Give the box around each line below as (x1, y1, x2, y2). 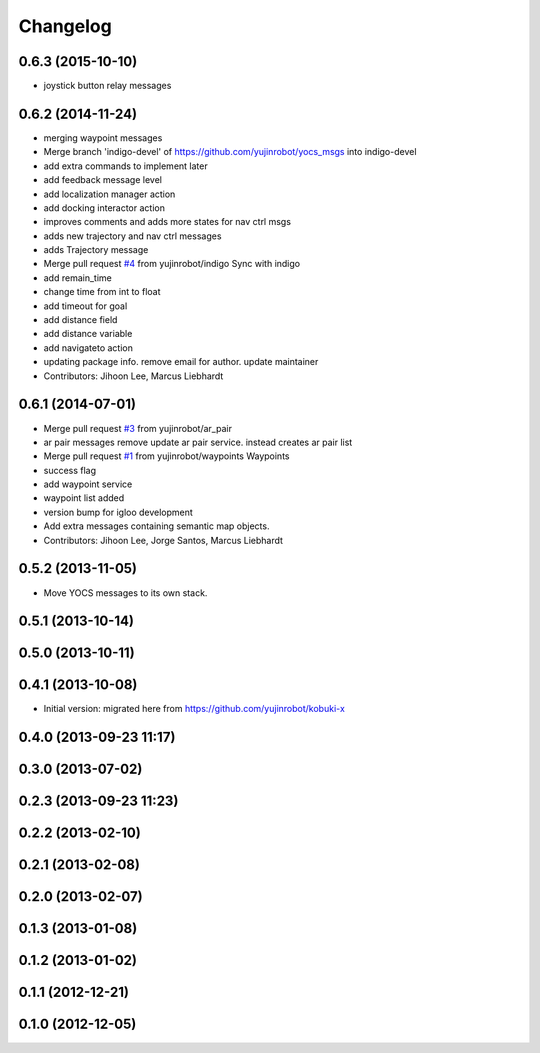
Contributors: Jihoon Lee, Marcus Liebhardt (43, 370, 224, 382)
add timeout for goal (43, 300, 128, 312)
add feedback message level (43, 174, 162, 186)
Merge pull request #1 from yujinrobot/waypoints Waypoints (43, 450, 290, 462)
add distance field (43, 314, 118, 326)
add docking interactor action (43, 201, 165, 214)
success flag (43, 464, 97, 476)
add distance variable (43, 328, 133, 340)
